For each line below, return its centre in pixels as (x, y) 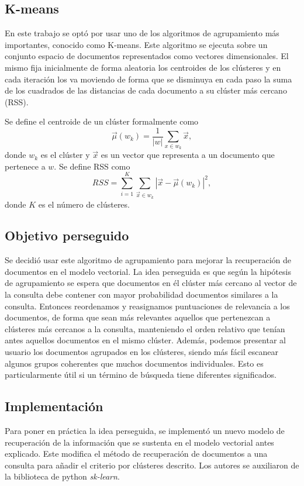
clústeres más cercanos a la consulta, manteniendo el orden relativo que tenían (145, 328)
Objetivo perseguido (67, 235)
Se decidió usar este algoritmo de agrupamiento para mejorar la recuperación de (148, 260)
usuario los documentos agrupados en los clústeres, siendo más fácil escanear (141, 352)
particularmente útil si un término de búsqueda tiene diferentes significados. (141, 375)
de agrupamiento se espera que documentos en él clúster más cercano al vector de (151, 283)
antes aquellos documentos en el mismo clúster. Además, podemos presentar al (145, 340)
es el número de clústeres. (84, 204)
